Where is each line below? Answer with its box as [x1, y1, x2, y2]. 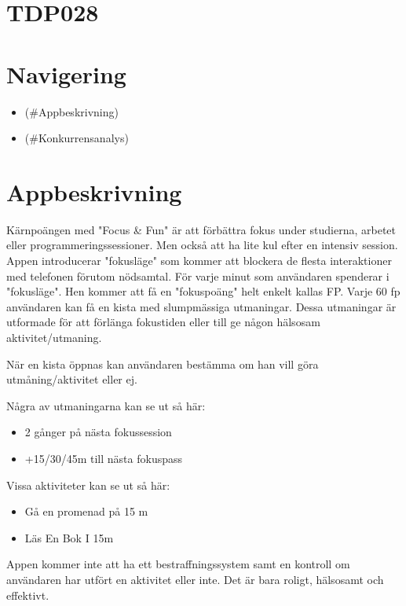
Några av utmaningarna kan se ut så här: [6, 397, 206, 413]
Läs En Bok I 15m [24, 529, 114, 545]
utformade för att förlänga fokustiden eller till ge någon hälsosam [6, 314, 320, 330]
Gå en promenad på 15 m [24, 503, 148, 520]
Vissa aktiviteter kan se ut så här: [6, 476, 170, 493]
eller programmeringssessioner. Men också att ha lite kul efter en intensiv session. [6, 237, 398, 253]
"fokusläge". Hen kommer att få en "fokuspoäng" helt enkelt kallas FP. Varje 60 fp [6, 283, 401, 299]
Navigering [6, 57, 126, 90]
